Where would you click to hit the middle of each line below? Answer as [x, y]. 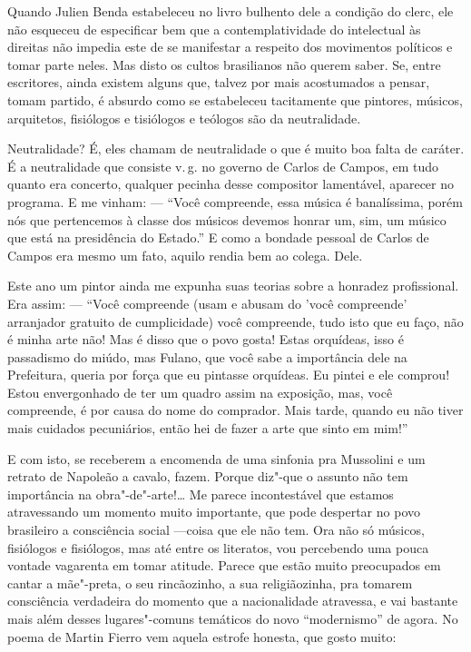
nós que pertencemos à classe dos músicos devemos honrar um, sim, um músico [227, 219]
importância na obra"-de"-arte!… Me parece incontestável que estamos [201, 494]
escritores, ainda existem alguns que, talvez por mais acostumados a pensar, [219, 82]
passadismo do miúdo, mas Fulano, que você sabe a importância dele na [207, 356]
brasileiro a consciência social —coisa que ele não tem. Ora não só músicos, [216, 530]
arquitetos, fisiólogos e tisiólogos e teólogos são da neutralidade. [184, 118]
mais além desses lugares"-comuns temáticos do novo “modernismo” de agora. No [233, 618]
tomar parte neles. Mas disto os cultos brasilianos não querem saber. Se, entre [224, 64]
